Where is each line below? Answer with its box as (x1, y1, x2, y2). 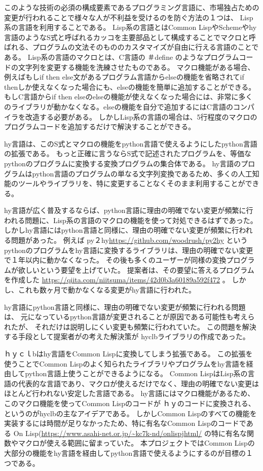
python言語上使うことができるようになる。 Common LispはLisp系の (25, 368, 248, 379)
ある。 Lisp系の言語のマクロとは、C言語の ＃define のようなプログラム (4, 51, 239, 62)
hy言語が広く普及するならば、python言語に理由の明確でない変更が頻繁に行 (4, 205, 253, 215)
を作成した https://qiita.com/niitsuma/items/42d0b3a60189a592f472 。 (4, 274, 230, 285)
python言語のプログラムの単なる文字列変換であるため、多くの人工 (32, 168, 252, 178)
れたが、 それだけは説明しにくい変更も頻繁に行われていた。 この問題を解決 (4, 321, 256, 332)
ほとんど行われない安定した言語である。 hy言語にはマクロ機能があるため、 (4, 388, 255, 398)
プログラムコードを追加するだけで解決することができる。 (4, 121, 196, 132)
